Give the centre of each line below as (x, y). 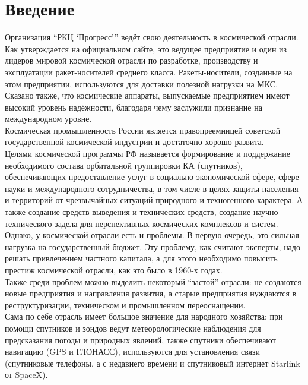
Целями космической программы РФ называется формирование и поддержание (147, 154)
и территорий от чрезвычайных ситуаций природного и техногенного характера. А (154, 200)
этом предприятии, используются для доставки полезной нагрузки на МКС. (142, 83)
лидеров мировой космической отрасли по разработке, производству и (131, 60)
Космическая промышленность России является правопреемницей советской (143, 130)
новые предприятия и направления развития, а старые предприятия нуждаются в (151, 293)
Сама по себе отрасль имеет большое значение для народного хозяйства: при (144, 316)
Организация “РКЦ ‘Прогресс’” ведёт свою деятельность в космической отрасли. (152, 37)
